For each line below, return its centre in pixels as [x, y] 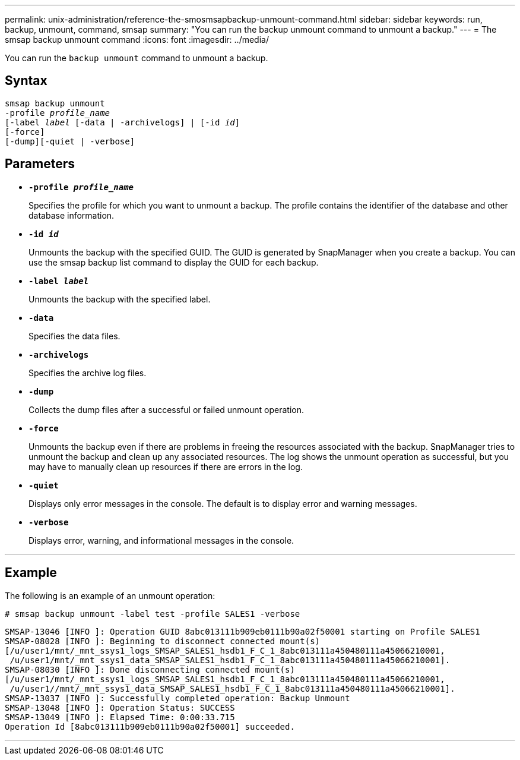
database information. [72, 215]
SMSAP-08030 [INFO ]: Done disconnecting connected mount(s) [150, 669]
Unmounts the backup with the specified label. [120, 299]
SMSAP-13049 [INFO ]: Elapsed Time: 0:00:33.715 [120, 717]
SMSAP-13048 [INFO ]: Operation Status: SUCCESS [120, 707]
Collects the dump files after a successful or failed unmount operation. [167, 409]
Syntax [26, 81]
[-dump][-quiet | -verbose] [70, 141]
